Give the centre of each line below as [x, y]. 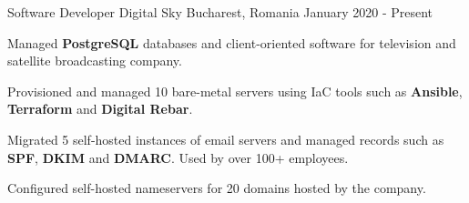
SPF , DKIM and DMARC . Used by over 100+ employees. [178, 157]
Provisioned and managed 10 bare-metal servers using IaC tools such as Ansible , [235, 91]
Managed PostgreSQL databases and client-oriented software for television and [232, 42]
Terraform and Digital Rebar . [100, 109]
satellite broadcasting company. [95, 61]
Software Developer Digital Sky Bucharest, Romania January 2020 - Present [220, 12]
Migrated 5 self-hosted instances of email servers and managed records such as [226, 139]
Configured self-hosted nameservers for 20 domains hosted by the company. [217, 188]
